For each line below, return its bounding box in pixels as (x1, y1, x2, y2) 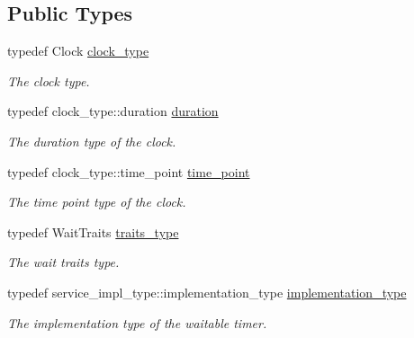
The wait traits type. (7, 253, 120, 271)
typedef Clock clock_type (7, 41, 149, 60)
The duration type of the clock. (7, 131, 176, 150)
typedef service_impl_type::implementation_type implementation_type (7, 282, 407, 301)
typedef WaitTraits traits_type (7, 222, 179, 241)
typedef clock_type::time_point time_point (7, 162, 250, 181)
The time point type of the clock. (7, 192, 186, 211)
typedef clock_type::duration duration (7, 102, 219, 120)
